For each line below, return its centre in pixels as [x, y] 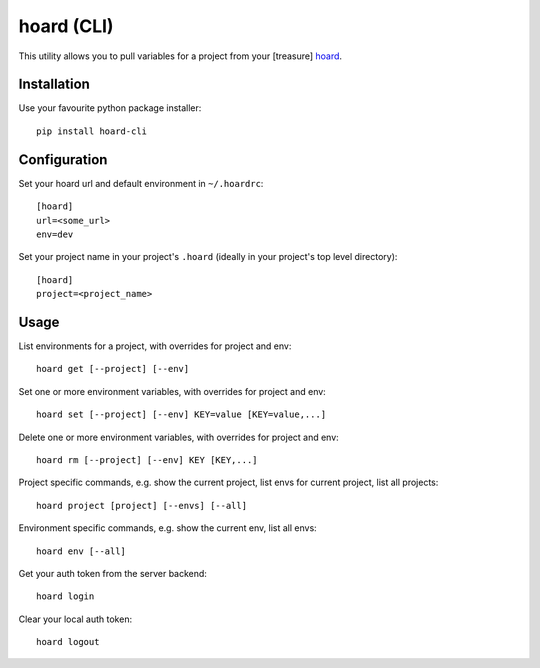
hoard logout [68, 642]
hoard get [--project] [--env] [113, 369]
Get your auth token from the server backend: [112, 573]
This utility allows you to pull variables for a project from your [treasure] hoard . [180, 56]
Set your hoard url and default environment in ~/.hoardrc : [141, 183]
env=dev [55, 234]
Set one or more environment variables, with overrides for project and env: [172, 391]
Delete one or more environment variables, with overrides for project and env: [178, 437]
